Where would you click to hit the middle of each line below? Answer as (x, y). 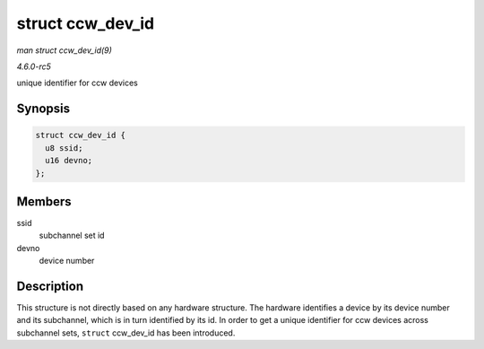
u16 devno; (69, 161)
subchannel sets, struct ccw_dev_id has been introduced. (126, 333)
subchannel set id (72, 236)
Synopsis (43, 109)
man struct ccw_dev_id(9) (64, 50)
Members (44, 201)
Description (50, 286)
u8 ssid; (64, 148)
